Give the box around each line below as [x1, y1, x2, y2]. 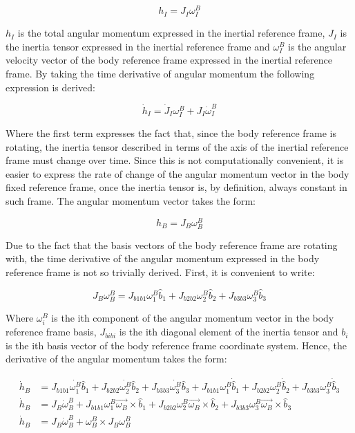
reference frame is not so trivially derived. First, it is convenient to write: [6, 265, 315, 279]
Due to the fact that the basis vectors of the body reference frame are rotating [6, 237, 338, 252]
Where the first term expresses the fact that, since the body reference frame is [6, 126, 337, 140]
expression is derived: [6, 80, 95, 94]
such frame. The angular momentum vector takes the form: [6, 194, 256, 208]
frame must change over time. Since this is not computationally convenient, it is [6, 153, 344, 167]
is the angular [288, 39, 347, 53]
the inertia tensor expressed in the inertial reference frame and [6, 39, 270, 53]
